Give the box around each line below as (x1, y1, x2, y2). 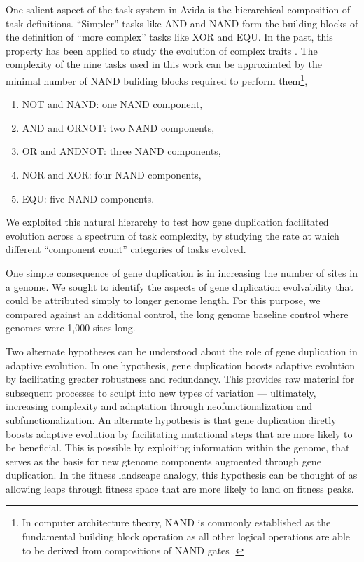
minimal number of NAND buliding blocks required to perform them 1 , (6, 71, 308, 88)
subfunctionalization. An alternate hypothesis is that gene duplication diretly (6, 412, 337, 427)
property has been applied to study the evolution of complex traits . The (6, 43, 318, 57)
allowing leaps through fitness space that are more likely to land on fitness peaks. (6, 481, 354, 495)
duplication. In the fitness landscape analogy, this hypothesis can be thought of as (6, 467, 358, 482)
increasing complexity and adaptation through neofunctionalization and (6, 399, 313, 413)
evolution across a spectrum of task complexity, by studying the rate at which (6, 228, 339, 242)
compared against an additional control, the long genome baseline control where (6, 306, 349, 321)
